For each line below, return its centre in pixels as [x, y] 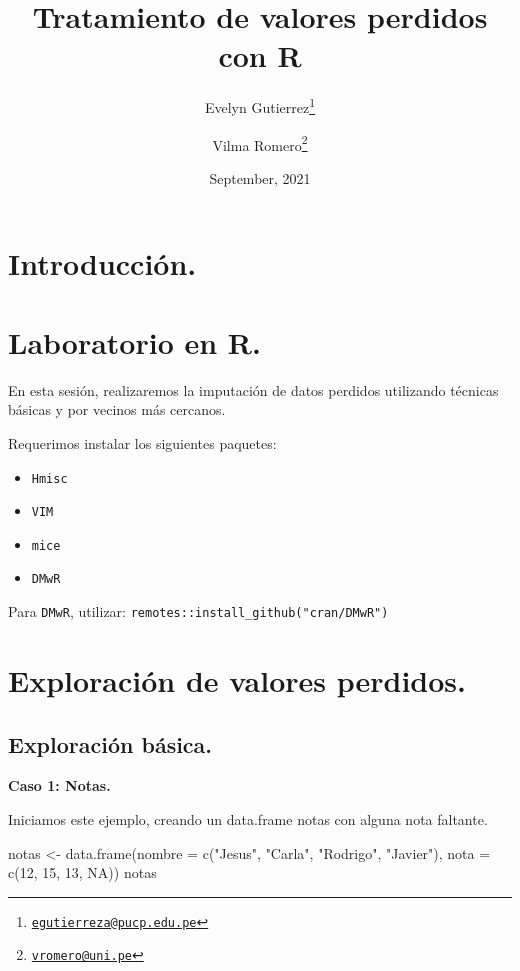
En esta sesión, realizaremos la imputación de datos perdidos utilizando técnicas [253, 389]
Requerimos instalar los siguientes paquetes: [142, 442]
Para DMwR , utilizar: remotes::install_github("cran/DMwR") [198, 611]
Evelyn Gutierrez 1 [260, 105]
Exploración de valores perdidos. [237, 679]
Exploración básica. [110, 743]
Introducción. [102, 263]
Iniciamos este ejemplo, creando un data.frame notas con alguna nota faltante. [248, 818]
